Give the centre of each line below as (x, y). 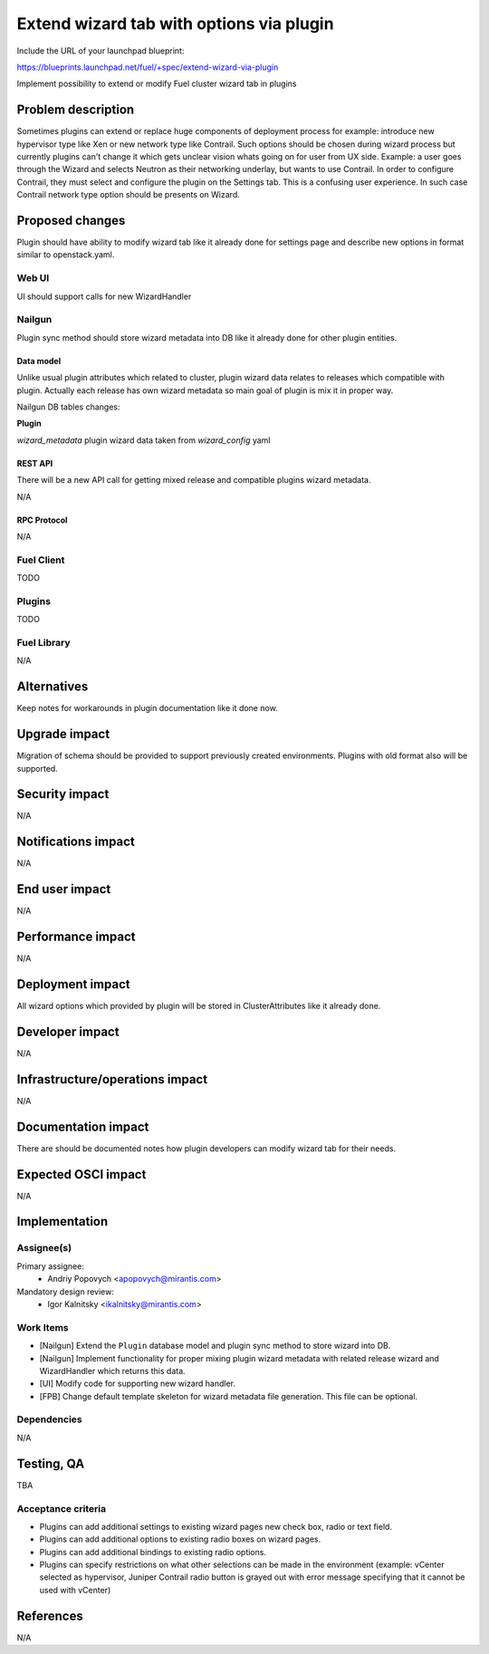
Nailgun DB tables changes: (69, 407)
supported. (37, 768)
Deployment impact (73, 984)
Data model (39, 361)
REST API (35, 463)
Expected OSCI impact (81, 1174)
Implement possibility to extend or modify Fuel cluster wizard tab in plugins (157, 84)
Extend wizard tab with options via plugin (175, 24)
